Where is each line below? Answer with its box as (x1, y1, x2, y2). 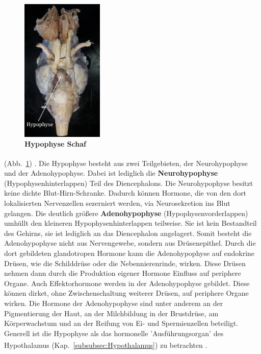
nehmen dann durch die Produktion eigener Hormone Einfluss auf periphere (4, 268, 241, 278)
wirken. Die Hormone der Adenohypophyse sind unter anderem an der (4, 297, 223, 308)
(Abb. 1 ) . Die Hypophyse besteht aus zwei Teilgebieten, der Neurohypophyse (4, 157, 248, 168)
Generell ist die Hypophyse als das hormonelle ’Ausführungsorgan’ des (4, 327, 224, 338)
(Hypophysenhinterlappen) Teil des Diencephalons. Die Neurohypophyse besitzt (4, 177, 253, 188)
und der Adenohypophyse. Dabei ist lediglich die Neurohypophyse (4, 168, 218, 178)
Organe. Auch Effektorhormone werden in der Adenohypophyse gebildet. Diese (4, 277, 250, 288)
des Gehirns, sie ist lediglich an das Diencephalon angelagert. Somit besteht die (4, 227, 252, 238)
